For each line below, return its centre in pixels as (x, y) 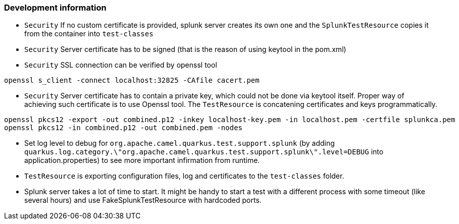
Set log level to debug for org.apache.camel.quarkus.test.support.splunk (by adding (180, 143)
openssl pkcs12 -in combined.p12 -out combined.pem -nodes (123, 128)
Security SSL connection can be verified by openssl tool (121, 65)
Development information (55, 8)
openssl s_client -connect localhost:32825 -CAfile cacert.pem (132, 80)
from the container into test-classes (89, 34)
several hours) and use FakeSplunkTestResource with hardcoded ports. (143, 200)
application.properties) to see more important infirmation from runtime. (142, 160)
